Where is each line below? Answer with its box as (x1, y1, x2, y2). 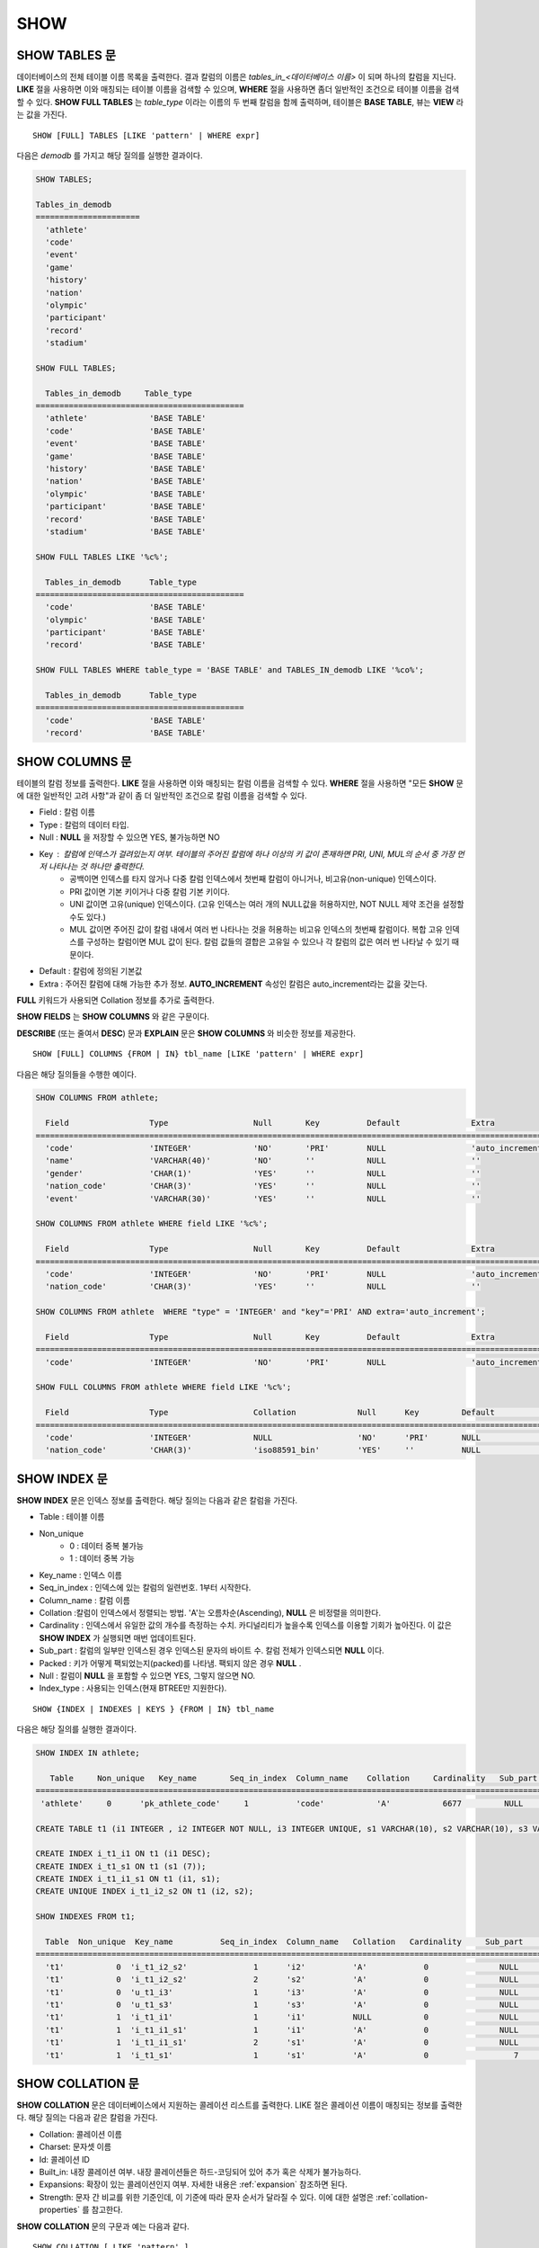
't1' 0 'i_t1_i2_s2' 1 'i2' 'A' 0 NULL (45, 1961, 519, 1972)
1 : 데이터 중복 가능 (69, 1553, 135, 1564)
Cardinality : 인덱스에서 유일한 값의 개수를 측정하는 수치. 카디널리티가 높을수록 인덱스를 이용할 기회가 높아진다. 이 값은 (39, 1619, 453, 1631)
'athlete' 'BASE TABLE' (45, 414, 207, 424)
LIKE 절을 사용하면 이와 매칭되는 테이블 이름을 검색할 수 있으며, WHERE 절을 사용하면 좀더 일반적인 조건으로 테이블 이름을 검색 (16, 84, 460, 94)
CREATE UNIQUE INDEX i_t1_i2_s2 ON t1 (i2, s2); (35, 1887, 254, 1896)
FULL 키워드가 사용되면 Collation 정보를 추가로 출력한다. (16, 995, 215, 1005)
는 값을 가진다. (16, 109, 67, 120)
